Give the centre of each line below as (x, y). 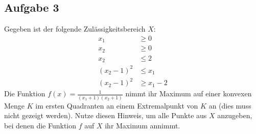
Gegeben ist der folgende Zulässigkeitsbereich (75, 29)
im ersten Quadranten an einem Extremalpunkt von (117, 105)
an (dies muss (230, 105)
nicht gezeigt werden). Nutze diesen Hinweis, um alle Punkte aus (106, 115)
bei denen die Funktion (40, 125)
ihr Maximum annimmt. (143, 125)
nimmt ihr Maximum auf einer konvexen (189, 93)
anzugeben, (235, 115)
